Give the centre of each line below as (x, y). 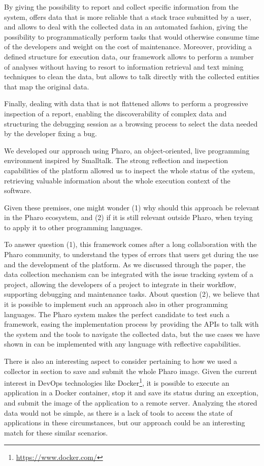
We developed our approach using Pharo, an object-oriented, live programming (127, 150)
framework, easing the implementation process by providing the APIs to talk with (131, 324)
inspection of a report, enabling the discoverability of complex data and (115, 113)
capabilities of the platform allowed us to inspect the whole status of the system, (130, 170)
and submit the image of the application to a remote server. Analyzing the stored (131, 403)
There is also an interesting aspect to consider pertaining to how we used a (121, 361)
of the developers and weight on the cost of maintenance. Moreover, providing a (128, 46)
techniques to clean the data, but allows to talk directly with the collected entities (132, 76)
